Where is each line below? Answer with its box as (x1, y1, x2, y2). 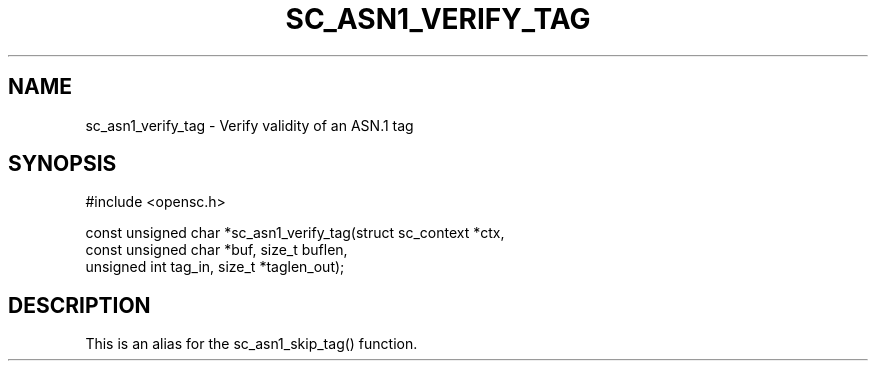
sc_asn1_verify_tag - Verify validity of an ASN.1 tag (85, 116, 414, 134)
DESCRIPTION (8, 292, 151, 318)
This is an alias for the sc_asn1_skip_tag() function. (85, 335, 418, 353)
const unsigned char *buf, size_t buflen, (85, 241, 348, 259)
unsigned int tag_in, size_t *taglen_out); (85, 258, 345, 276)
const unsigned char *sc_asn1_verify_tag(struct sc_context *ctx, (85, 224, 505, 242)
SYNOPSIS (8, 151, 117, 177)
